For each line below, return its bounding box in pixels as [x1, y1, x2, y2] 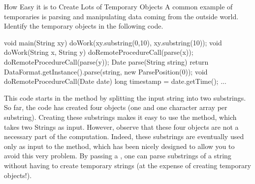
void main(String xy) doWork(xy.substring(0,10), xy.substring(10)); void [4, 37, 222, 47]
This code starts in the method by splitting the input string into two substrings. [4, 92, 246, 103]
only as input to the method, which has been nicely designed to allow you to [4, 141, 235, 151]
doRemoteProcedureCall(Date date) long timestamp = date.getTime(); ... [4, 76, 226, 86]
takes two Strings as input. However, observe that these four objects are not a [4, 121, 239, 132]
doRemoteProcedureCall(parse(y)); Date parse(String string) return [4, 56, 209, 67]
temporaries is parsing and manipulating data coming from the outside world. [4, 11, 239, 21]
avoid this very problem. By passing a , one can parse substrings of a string [4, 150, 231, 161]
